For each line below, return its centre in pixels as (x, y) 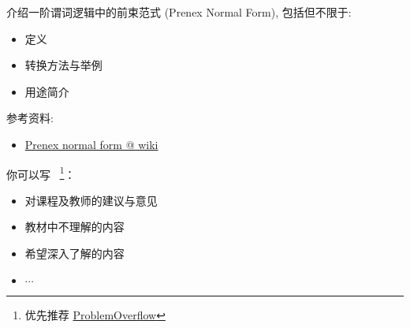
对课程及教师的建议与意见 (91, 200)
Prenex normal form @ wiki (91, 144)
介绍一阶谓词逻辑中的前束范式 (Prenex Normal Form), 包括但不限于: (179, 12)
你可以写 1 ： (41, 173)
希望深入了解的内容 (75, 253)
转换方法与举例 (63, 65)
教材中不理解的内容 (75, 227)
